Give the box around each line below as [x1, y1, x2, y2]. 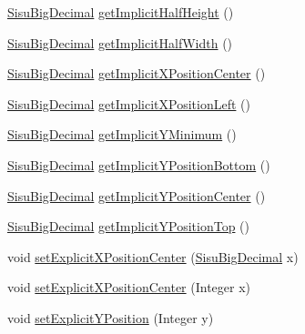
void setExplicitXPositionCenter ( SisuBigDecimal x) [7, 247, 299, 266]
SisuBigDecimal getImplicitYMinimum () [7, 125, 237, 144]
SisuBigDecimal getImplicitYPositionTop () [7, 217, 249, 236]
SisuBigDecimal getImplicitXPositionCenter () [7, 64, 266, 83]
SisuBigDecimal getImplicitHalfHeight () [7, 3, 234, 21]
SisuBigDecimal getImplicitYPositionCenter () [7, 186, 266, 205]
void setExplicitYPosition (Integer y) [7, 308, 214, 327]
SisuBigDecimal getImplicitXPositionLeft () [7, 94, 250, 113]
